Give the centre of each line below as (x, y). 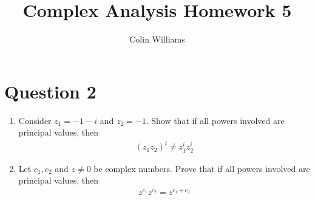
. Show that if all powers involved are (215, 120)
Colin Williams (157, 39)
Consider (35, 120)
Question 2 (50, 91)
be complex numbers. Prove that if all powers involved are (202, 168)
